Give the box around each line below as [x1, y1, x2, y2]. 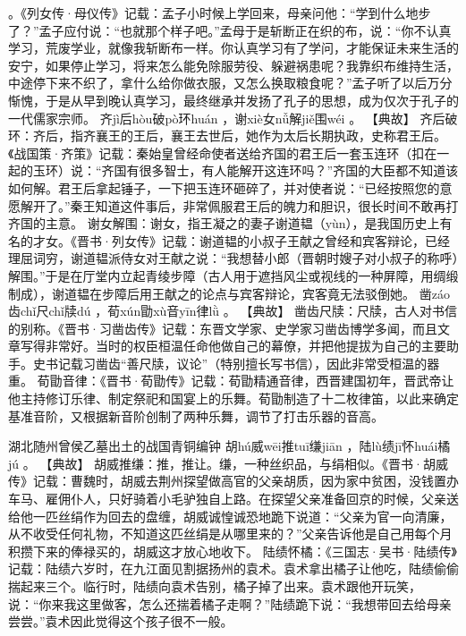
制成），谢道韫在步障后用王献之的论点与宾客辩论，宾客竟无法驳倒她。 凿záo [8, 284, 450, 302]
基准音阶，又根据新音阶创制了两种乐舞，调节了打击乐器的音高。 [8, 406, 384, 425]
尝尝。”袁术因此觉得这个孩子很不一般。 [8, 612, 233, 631]
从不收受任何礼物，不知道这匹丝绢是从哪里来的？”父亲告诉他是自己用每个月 [8, 524, 453, 543]
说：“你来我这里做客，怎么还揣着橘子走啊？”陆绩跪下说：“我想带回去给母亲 [8, 594, 452, 613]
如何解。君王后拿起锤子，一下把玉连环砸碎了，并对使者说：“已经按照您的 [8, 178, 440, 197]
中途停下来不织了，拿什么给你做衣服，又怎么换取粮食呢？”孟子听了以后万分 [8, 73, 453, 92]
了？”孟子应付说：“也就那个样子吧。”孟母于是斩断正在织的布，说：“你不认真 [8, 21, 452, 39]
